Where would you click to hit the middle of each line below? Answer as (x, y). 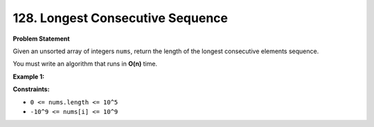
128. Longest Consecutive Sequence (121, 18)
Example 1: (29, 77)
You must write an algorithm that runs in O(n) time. (85, 64)
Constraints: (31, 89)
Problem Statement (41, 39)
